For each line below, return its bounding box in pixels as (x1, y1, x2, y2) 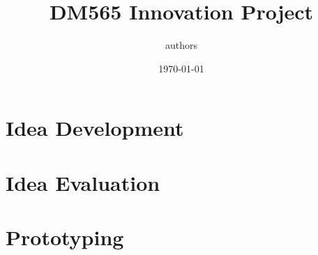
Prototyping (6, 223, 124, 252)
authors (165, 38, 198, 52)
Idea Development (6, 114, 184, 142)
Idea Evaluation (6, 168, 160, 196)
